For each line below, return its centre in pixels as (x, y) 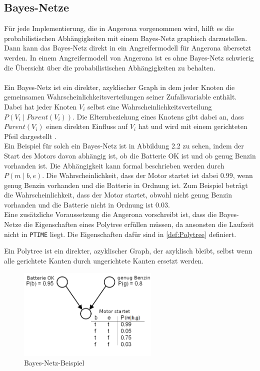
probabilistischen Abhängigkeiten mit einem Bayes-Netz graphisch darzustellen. (126, 38)
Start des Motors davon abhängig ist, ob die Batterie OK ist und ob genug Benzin (130, 155)
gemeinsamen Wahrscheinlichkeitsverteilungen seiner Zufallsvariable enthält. (120, 97)
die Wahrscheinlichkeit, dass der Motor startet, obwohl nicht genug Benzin (118, 195)
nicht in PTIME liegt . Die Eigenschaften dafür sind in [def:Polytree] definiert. (120, 234)
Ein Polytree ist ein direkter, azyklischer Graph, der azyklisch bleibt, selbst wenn (128, 251)
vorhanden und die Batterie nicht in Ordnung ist (79, 204)
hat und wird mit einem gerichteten (193, 126)
